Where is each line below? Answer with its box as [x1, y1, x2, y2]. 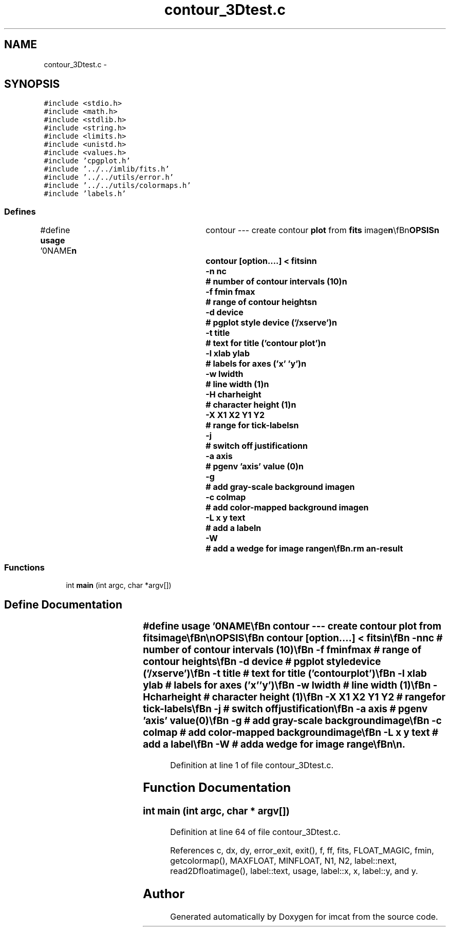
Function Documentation [143, 780, 291, 795]
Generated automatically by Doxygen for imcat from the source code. [170, 911, 438, 922]
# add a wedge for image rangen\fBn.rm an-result [205, 543, 403, 554]
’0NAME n [40, 245, 77, 256]
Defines [4, 206, 36, 217]
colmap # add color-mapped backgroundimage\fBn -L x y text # [143, 726, 439, 738]
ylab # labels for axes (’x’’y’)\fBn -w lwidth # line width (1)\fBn [143, 679, 431, 691]
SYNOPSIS [4, 78, 60, 91]
